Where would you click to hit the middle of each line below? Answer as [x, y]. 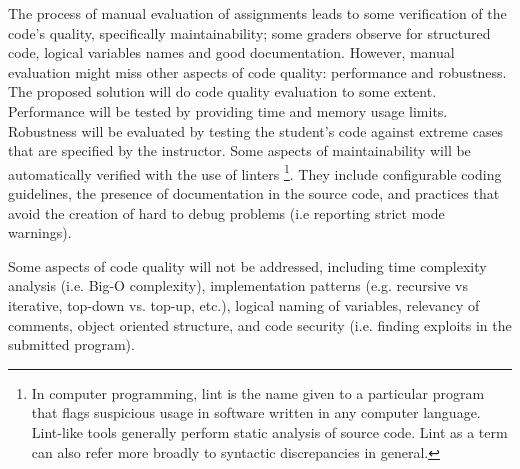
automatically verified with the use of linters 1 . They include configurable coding [255, 172]
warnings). [40, 232]
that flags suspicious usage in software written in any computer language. [256, 412]
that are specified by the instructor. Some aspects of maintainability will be [239, 150]
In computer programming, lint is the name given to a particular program [258, 392]
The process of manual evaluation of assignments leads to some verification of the [257, 13]
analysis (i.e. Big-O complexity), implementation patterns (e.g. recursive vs [238, 285]
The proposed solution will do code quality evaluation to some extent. [222, 91]
